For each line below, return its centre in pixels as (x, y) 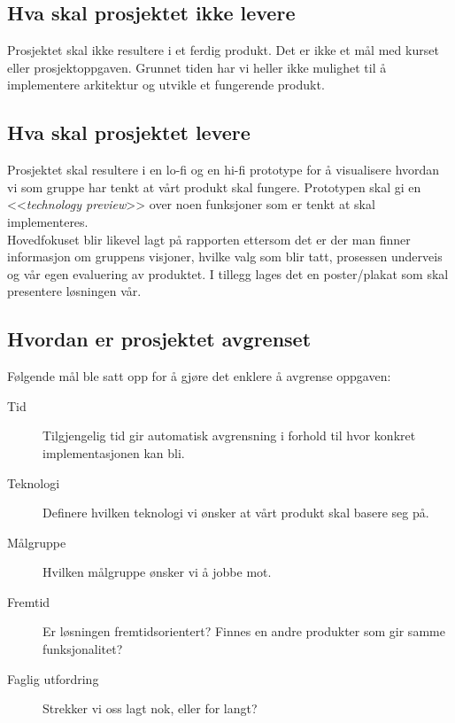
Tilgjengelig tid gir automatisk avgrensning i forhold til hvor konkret (229, 435)
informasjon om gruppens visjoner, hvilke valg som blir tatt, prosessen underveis (225, 257)
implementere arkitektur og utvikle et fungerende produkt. (166, 85)
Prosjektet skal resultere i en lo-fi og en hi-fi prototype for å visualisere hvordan (224, 170)
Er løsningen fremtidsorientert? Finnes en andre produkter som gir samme (244, 631)
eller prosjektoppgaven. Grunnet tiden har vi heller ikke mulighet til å (197, 67)
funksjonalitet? (83, 649)
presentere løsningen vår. (74, 291)
